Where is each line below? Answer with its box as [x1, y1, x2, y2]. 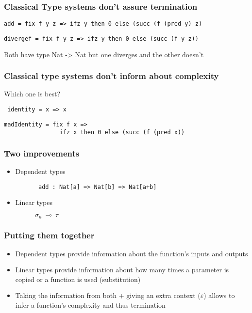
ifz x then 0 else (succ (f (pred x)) [59, 129, 185, 136]
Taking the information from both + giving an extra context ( [15, 290, 201, 300]
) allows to [203, 290, 235, 300]
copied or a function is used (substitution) [15, 274, 141, 284]
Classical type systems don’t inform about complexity [4, 70, 219, 82]
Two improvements [4, 147, 80, 159]
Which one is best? [4, 89, 61, 99]
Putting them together [4, 229, 95, 241]
